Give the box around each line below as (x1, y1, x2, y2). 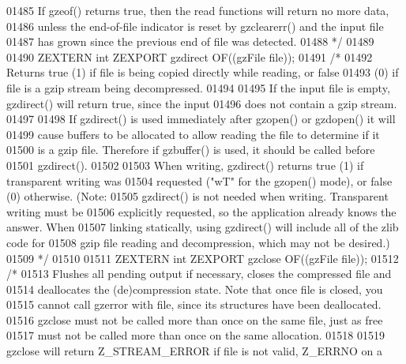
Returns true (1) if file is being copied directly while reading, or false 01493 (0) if (6, 64, 399, 81)
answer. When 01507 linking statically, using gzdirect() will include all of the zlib (6, 219, 399, 235)
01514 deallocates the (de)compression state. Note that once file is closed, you (6, 280, 383, 297)
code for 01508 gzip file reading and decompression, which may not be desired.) (6, 234, 390, 250)
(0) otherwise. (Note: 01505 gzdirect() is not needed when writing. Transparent (6, 188, 389, 205)
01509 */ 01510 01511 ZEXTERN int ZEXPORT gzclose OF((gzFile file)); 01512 (6, 250, 399, 266)
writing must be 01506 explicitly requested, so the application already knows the (6, 203, 397, 220)
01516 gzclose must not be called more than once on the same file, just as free (6, 311, 383, 328)
